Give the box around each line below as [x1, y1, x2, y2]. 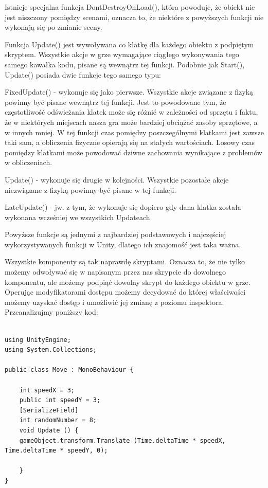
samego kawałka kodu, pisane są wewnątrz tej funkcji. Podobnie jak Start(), [5, 59, 245, 69]
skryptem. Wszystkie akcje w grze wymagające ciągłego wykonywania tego [5, 49, 239, 60]
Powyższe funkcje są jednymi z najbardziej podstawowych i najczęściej [5, 229, 226, 240]
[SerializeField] [19, 406, 79, 414]
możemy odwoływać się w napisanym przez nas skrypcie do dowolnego [5, 266, 226, 277]
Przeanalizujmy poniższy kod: [5, 306, 98, 317]
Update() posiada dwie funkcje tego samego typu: [5, 69, 161, 80]
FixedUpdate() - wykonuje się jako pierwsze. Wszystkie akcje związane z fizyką [5, 86, 254, 97]
